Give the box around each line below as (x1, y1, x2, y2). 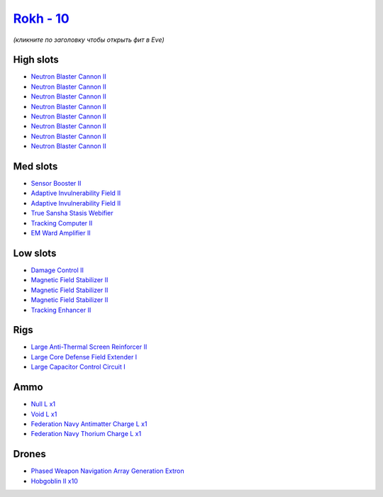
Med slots (13, 160, 58, 172)
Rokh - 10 (13, 11, 70, 26)
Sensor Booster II (30, 179, 82, 188)
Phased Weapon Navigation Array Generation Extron (30, 467, 184, 475)
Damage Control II (30, 266, 84, 274)
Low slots (13, 247, 57, 259)
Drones (13, 448, 46, 460)
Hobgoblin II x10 (30, 476, 78, 485)
